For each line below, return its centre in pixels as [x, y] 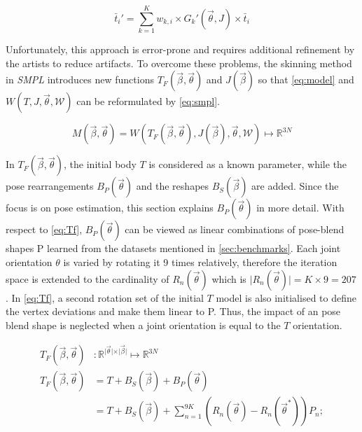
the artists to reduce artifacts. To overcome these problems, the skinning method [179, 63]
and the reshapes [173, 186]
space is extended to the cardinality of [88, 278]
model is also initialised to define [286, 297]
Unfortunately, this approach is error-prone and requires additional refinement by [180, 49]
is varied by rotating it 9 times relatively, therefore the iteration [200, 262]
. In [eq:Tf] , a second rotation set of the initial [105, 297]
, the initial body [100, 164]
